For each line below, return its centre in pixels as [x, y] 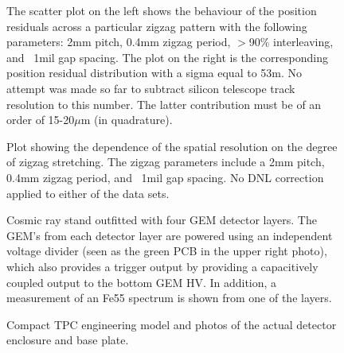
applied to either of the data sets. [88, 193]
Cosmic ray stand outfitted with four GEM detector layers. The [162, 220]
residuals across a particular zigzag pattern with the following [157, 26]
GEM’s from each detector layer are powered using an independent [170, 235]
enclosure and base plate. [68, 340]
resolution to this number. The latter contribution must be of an [164, 104]
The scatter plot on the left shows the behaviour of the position [162, 10]
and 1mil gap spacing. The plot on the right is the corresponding [168, 57]
